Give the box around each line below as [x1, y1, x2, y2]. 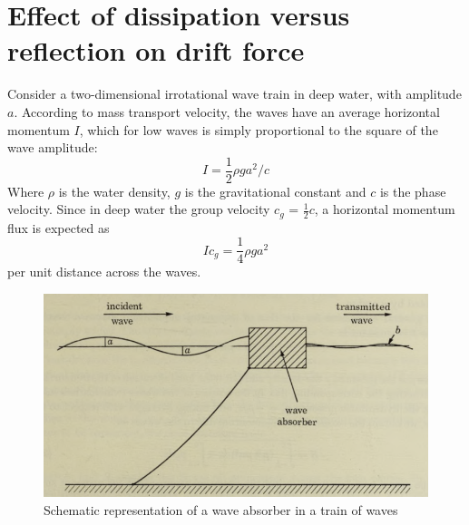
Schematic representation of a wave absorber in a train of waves [44, 500, 398, 519]
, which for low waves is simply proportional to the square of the [79, 120, 438, 139]
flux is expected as [7, 218, 110, 237]
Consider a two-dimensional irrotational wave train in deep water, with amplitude [7, 84, 462, 103]
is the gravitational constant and [184, 181, 366, 200]
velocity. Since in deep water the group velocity [7, 199, 270, 219]
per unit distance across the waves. [7, 262, 201, 281]
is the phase [379, 181, 446, 200]
